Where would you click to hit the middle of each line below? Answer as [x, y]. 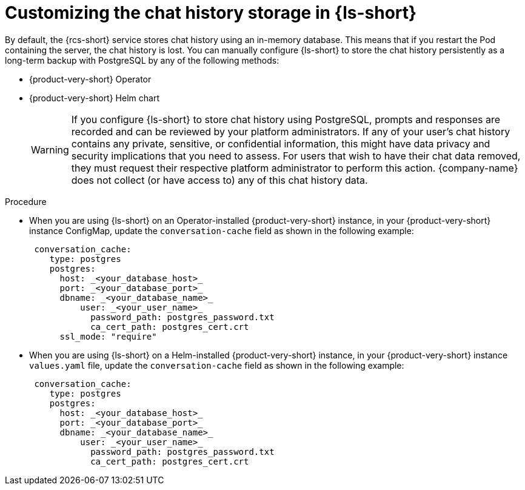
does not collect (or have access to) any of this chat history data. [219, 180]
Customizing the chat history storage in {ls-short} [211, 13]
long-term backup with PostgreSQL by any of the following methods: [142, 60]
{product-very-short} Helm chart [94, 98]
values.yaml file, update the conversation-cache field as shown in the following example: [217, 365]
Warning [50, 149]
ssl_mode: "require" [108, 336]
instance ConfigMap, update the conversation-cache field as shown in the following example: [222, 230]
